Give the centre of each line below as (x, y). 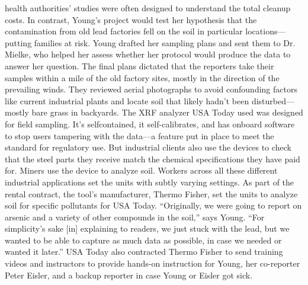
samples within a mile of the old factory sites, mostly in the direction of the (142, 77)
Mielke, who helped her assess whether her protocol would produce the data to (148, 54)
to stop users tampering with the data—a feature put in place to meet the (139, 135)
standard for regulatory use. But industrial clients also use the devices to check (148, 147)
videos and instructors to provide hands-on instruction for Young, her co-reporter (153, 263)
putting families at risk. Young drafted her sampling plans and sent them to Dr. (150, 42)
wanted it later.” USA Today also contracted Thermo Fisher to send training (144, 252)
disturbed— (273, 100)
